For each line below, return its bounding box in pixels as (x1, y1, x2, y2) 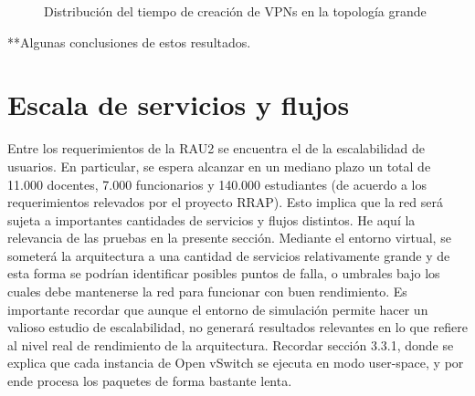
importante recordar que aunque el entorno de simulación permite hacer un (7, 299, 428, 318)
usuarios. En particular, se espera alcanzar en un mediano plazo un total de (7, 156, 431, 175)
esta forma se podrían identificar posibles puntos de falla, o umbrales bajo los (7, 264, 440, 283)
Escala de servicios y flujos (7, 86, 350, 123)
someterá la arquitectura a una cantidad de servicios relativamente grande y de (7, 245, 450, 265)
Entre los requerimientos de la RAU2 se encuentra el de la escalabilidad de (7, 139, 425, 158)
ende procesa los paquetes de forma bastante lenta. (7, 371, 292, 391)
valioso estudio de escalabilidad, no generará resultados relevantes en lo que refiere (7, 318, 468, 337)
